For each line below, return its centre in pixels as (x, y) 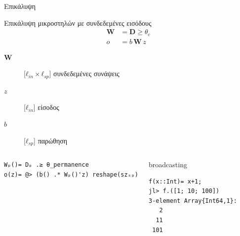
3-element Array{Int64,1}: (193, 201)
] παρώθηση (51, 140)
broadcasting (168, 164)
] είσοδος (46, 107)
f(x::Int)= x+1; (175, 181)
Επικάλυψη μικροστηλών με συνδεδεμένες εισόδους (78, 23)
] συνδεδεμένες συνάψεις (84, 73)
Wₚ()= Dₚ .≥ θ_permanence (46, 165)
